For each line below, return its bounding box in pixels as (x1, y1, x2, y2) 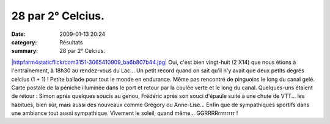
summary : (11, 47, 38, 55)
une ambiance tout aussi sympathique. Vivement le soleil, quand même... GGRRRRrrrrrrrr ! (11, 109, 238, 117)
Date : (11, 30, 26, 38)
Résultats (59, 38, 83, 46)
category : (11, 38, 37, 46)
